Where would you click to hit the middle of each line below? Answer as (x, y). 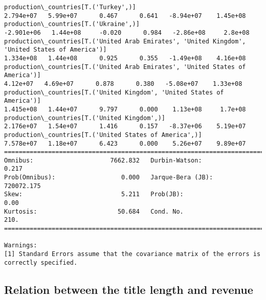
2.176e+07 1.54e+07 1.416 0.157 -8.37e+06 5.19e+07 (125, 126)
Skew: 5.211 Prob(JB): (94, 194)
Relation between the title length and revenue (129, 289)
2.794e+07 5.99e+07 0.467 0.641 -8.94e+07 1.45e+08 (125, 16)
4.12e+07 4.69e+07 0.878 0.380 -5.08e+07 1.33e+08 (123, 84)
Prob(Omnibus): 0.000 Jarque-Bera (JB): (109, 178)
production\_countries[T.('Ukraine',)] (72, 24)
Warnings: (21, 246)
